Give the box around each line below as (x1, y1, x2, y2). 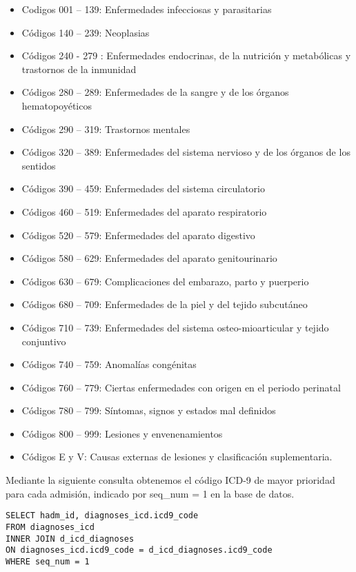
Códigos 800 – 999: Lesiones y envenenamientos (21, 426, 223, 440)
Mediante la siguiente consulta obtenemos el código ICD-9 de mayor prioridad (6, 473, 335, 487)
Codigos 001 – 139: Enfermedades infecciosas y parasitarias (21, 2, 272, 16)
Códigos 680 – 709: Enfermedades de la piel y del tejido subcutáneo (21, 297, 308, 311)
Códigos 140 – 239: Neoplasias (21, 25, 150, 39)
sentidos (21, 158, 56, 172)
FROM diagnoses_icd (6, 522, 95, 532)
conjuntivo (21, 334, 66, 348)
